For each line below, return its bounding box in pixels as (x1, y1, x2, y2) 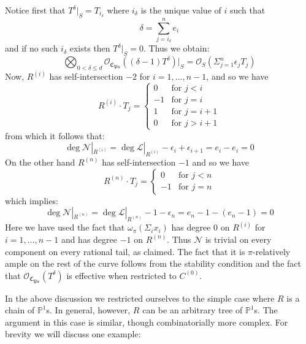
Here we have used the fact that (5, 221, 125, 234)
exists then (69, 42, 110, 55)
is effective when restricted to (66, 269, 177, 281)
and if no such (5, 42, 58, 55)
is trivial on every (205, 232, 272, 245)
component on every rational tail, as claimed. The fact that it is (5, 245, 245, 258)
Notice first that (5, 4, 66, 16)
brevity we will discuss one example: (5, 327, 141, 340)
